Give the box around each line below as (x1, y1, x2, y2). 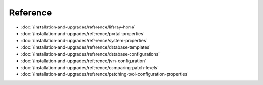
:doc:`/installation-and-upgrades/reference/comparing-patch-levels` (21, 64, 159, 70)
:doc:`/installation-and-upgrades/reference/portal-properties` (21, 30, 145, 36)
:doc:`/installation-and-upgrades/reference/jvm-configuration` (21, 58, 146, 64)
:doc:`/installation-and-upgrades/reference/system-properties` (21, 38, 148, 43)
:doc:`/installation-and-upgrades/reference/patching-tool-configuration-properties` (21, 71, 189, 77)
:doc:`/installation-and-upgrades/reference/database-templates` (21, 44, 151, 50)
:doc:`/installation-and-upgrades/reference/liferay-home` (21, 24, 136, 30)
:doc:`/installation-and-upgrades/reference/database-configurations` (21, 51, 160, 57)
